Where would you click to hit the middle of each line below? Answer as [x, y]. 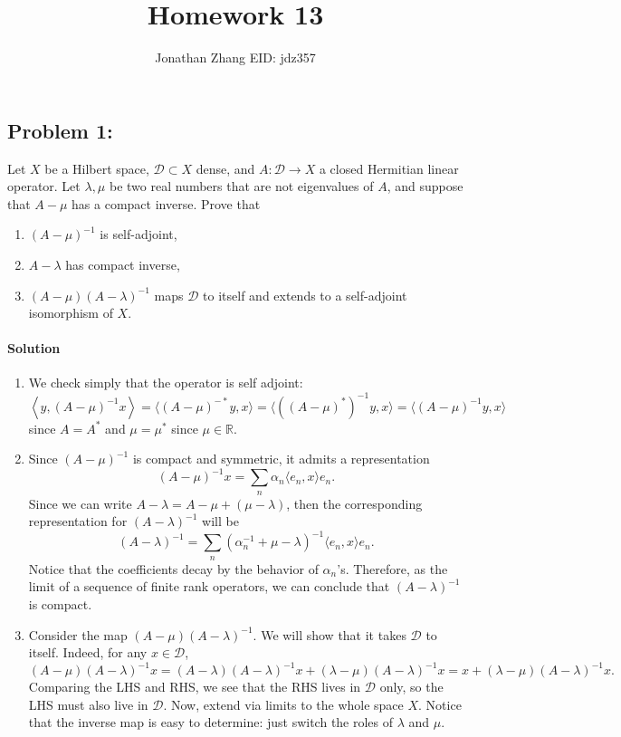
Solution [34, 348]
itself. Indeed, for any [88, 652]
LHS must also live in [88, 704]
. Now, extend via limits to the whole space [283, 704]
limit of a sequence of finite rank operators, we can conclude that [209, 586]
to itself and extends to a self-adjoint [305, 295]
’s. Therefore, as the [392, 568]
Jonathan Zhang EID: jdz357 [235, 57]
